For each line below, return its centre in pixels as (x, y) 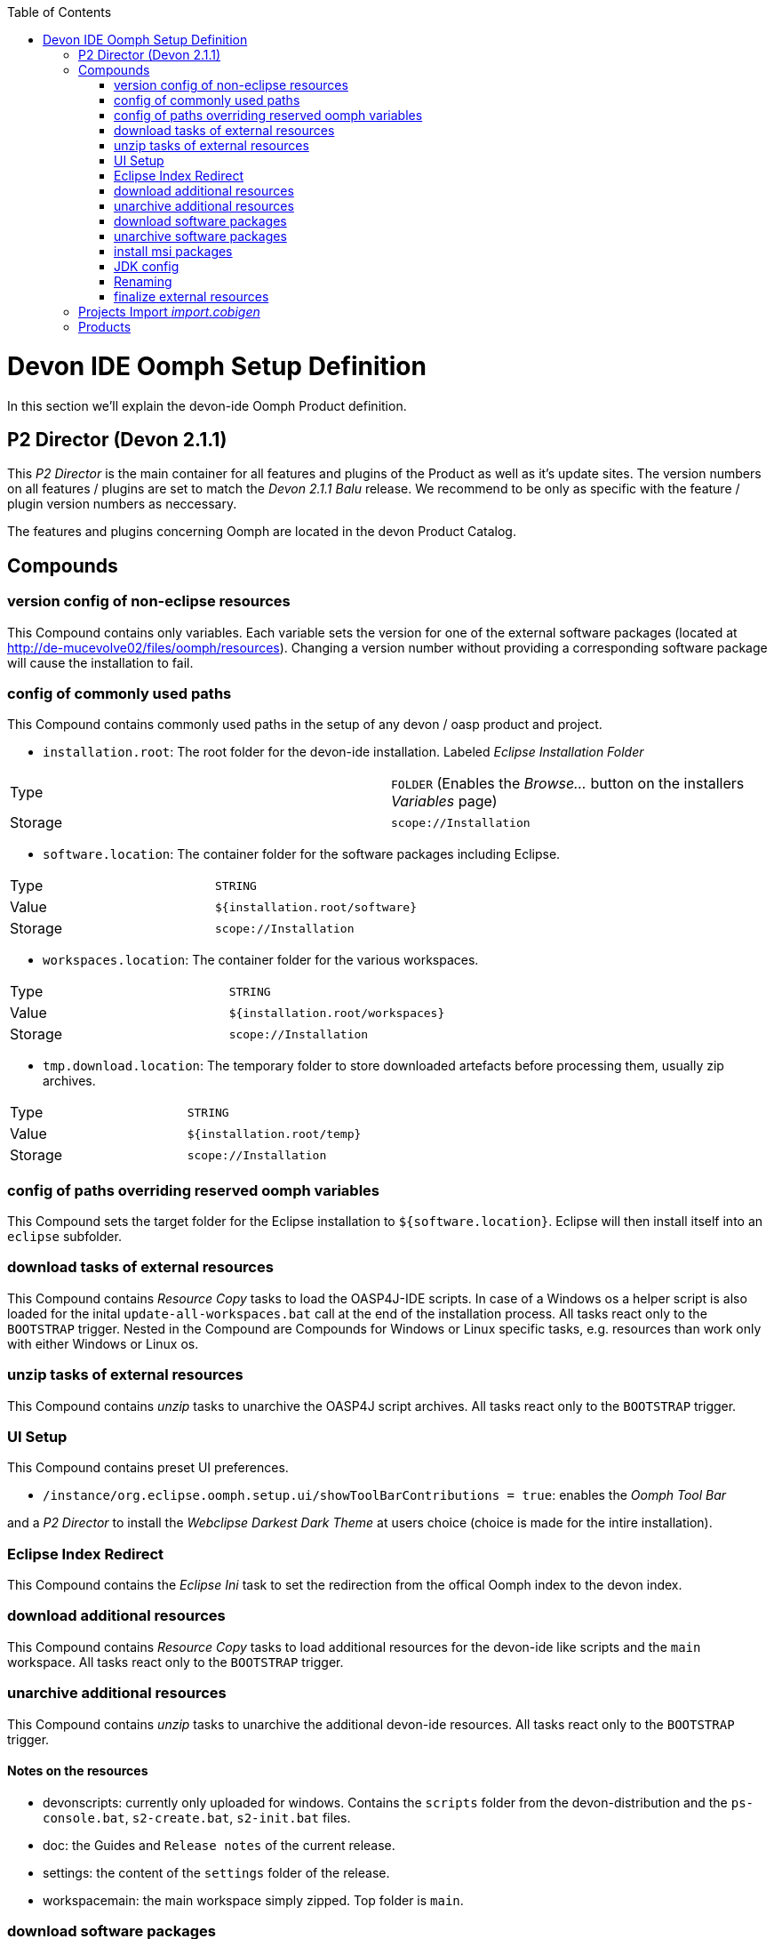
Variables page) (444, 801)
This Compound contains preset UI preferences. (148, 1468)
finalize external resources (192, 296)
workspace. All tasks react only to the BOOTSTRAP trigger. (176, 1662)
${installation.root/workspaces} (337, 1013)
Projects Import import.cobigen (169, 312)
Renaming (143, 281)
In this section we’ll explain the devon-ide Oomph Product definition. (207, 405)
